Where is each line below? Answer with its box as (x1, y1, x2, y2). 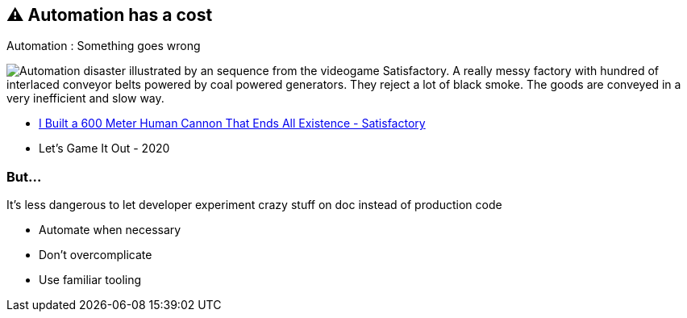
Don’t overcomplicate (39, 248, 152, 262)
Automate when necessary (39, 223, 181, 237)
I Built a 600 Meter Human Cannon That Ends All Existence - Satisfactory (39, 116, 426, 131)
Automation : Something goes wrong (6, 39, 201, 53)
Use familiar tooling (39, 273, 142, 287)
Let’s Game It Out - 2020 (39, 141, 170, 156)
